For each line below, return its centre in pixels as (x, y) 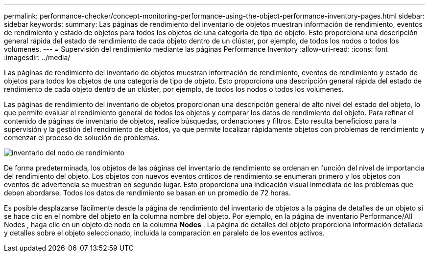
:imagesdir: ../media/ (37, 57)
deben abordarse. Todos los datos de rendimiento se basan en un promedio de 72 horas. (147, 193)
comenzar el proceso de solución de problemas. (82, 138)
